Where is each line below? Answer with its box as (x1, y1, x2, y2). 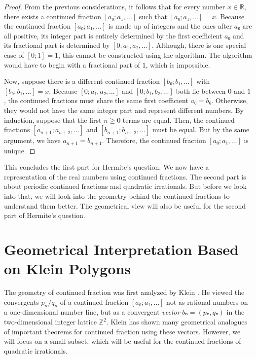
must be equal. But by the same (152, 124, 250, 135)
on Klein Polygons (4, 258, 131, 279)
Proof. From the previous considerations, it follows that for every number (4, 1, 225, 11)
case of (4, 49, 24, 60)
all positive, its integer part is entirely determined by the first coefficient (4, 30, 222, 40)
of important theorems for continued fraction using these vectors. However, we (4, 326, 241, 336)
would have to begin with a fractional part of (4, 59, 140, 70)
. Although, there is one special (151, 40, 246, 50)
